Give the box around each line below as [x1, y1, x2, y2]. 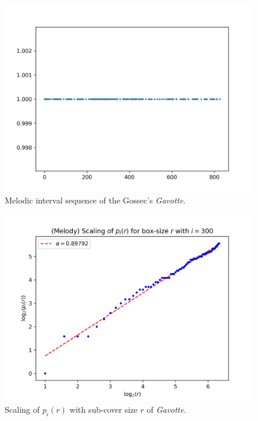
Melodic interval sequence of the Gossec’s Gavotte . [5, 193, 186, 206]
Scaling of [5, 403, 40, 415]
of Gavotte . [147, 403, 186, 415]
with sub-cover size [69, 403, 138, 415]
